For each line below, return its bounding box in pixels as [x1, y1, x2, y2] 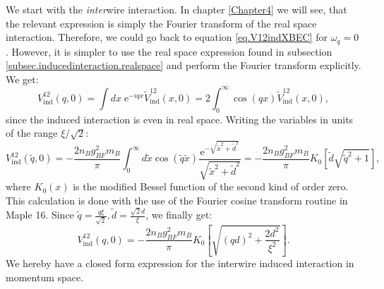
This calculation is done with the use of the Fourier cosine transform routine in [6, 192, 348, 207]
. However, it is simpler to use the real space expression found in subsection [6, 44, 332, 59]
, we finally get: [145, 207, 212, 222]
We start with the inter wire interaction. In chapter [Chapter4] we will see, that [6, 2, 347, 16]
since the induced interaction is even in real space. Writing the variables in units [6, 111, 354, 126]
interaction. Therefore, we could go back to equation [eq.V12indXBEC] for [6, 30, 328, 44]
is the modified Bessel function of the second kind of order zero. [73, 179, 349, 194]
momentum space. [6, 269, 84, 284]
